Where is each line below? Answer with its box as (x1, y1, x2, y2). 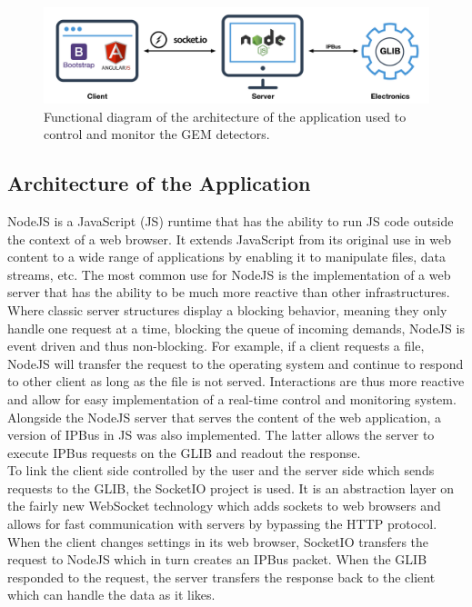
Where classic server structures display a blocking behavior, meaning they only (7, 300, 447, 319)
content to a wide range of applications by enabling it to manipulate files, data (7, 247, 447, 266)
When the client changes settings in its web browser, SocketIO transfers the (7, 532, 429, 551)
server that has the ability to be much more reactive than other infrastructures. (7, 283, 450, 302)
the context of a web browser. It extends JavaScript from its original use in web (7, 229, 451, 248)
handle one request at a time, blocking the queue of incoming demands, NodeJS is (7, 318, 465, 337)
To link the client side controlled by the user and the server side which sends (7, 461, 435, 480)
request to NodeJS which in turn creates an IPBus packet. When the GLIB (7, 550, 427, 569)
